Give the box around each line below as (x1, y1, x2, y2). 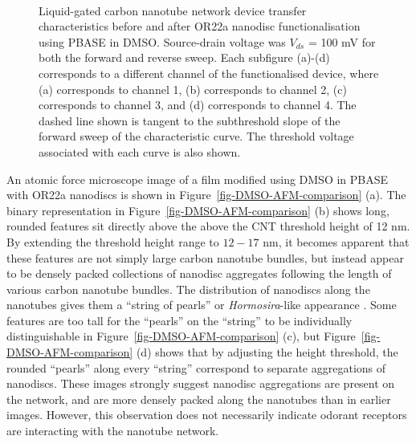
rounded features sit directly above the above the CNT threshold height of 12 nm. (6, 218, 410, 234)
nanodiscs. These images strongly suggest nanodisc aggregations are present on (6, 375, 395, 392)
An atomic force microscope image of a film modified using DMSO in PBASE (6, 170, 389, 187)
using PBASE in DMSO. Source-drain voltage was (39, 33, 286, 50)
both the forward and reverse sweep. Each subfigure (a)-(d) (39, 49, 330, 66)
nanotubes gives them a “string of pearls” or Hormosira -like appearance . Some (6, 296, 397, 313)
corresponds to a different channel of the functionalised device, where (39, 64, 379, 81)
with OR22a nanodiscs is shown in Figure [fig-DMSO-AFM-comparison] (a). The (6, 186, 406, 203)
